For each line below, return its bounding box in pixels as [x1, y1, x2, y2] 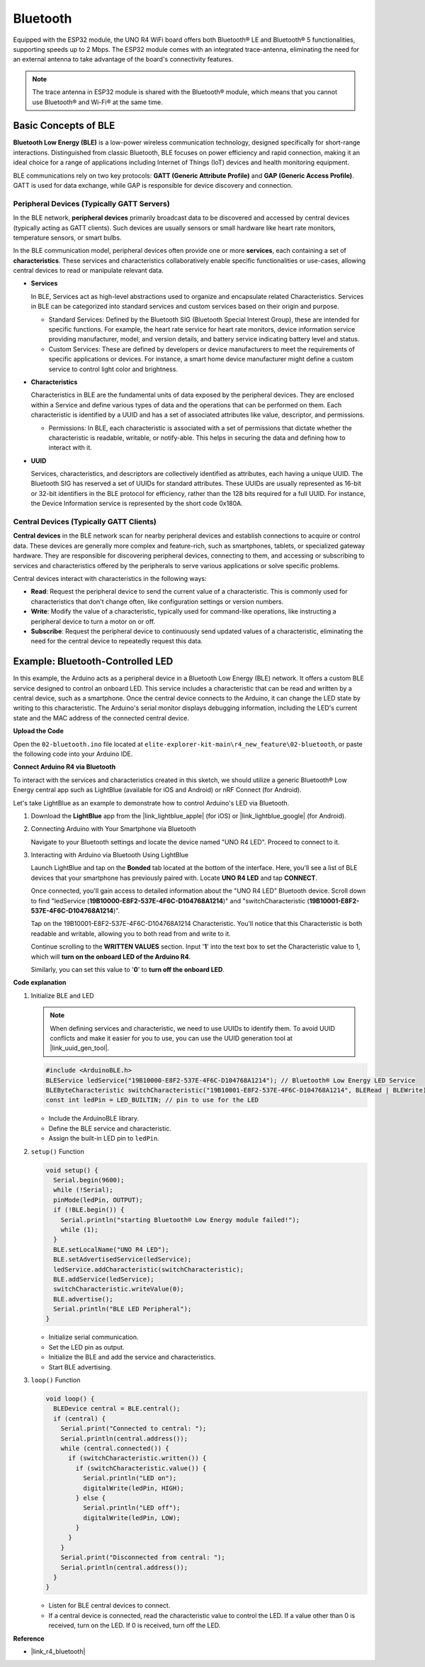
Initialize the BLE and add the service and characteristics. [48, 1353, 216, 1362]
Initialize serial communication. [48, 1333, 139, 1342]
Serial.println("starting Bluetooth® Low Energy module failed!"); [60, 1216, 300, 1224]
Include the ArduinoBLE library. [48, 1114, 140, 1123]
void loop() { [45, 1395, 95, 1403]
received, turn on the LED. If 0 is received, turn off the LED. [48, 1621, 221, 1629]
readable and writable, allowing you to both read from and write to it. [30, 929, 232, 938]
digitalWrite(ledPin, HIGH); [82, 1484, 184, 1492]
